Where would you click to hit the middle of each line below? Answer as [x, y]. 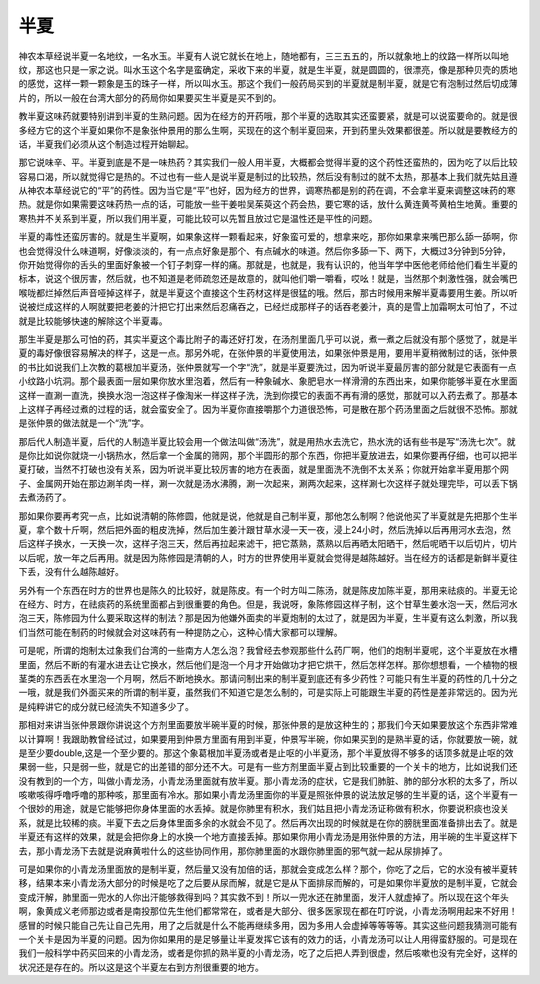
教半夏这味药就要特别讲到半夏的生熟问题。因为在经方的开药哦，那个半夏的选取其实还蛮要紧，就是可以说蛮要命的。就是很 [268, 116]
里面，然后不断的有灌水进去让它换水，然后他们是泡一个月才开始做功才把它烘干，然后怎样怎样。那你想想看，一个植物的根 [268, 664]
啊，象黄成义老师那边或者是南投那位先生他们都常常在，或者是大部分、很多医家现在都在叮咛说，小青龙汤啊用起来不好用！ [268, 911]
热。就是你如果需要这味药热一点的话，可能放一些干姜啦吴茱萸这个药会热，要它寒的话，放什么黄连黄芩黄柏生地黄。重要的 [268, 204]
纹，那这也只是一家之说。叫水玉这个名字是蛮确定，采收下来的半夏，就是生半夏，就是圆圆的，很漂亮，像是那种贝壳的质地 [268, 69]
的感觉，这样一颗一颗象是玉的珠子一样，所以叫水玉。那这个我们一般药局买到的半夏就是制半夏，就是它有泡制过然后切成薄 [268, 84]
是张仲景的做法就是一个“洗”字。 [84, 423]
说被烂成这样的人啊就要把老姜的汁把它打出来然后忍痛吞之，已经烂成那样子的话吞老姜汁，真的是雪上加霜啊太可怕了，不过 [268, 307]
